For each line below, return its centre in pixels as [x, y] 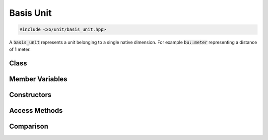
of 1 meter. [20, 49]
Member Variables [38, 79]
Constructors [30, 95]
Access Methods [36, 111]
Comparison [29, 126]
